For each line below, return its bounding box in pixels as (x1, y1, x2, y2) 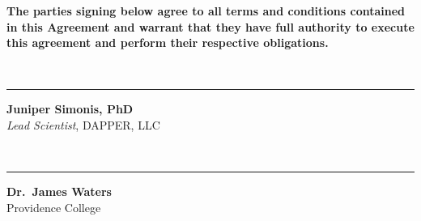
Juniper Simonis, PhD (6, 100, 134, 117)
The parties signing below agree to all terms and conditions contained (6, 2, 406, 19)
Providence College (6, 198, 101, 215)
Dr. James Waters (6, 183, 112, 200)
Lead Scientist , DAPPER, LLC (6, 116, 160, 133)
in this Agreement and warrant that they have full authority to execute (6, 18, 415, 35)
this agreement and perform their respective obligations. (6, 34, 329, 51)
